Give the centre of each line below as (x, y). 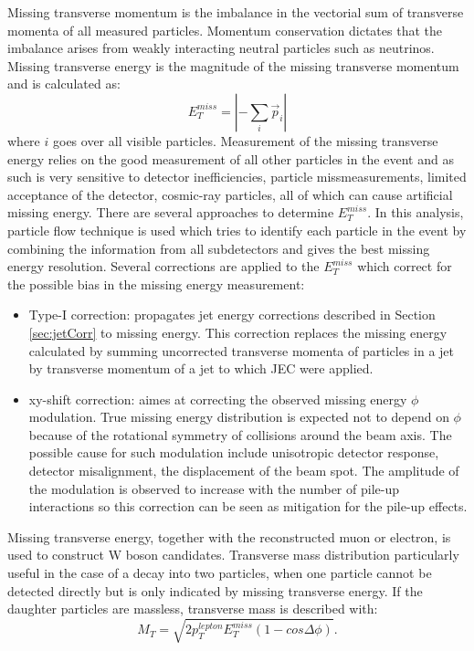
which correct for (405, 266)
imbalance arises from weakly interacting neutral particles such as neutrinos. (221, 48)
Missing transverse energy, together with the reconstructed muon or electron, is (229, 536)
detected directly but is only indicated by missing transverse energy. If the (215, 590)
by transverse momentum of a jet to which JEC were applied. (201, 368)
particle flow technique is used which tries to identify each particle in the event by (237, 230)
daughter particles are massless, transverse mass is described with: (193, 609)
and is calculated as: (64, 84)
